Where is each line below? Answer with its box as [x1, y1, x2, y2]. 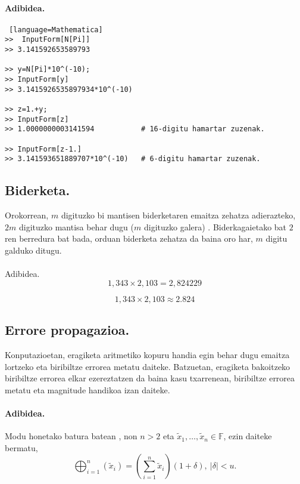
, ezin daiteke [223, 430, 272, 442]
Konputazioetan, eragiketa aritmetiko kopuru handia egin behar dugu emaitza [5, 348, 290, 360]
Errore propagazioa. [5, 320, 130, 339]
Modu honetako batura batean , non [5, 430, 137, 442]
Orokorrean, [5, 209, 49, 221]
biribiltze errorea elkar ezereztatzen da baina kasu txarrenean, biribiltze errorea [5, 372, 295, 384]
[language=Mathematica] [9, 25, 103, 34]
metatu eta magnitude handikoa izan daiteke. [5, 383, 170, 396]
